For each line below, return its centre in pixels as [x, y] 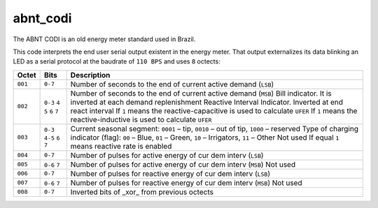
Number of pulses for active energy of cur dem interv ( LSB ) [167, 155]
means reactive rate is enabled [121, 146]
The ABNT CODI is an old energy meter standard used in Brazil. [104, 39]
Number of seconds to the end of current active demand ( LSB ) [172, 84]
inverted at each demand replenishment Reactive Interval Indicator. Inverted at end [206, 102]
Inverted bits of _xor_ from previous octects [142, 192]
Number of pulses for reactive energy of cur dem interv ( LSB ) [170, 173]
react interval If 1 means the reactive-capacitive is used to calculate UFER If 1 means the [214, 110]
